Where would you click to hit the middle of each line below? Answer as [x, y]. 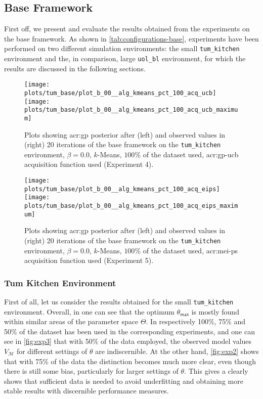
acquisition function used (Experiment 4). [89, 164]
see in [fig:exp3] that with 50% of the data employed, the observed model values [128, 341]
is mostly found [215, 311]
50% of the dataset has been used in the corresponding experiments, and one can [129, 331]
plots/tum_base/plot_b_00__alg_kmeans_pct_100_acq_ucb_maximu [131, 110]
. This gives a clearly [216, 371]
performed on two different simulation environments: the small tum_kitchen [122, 48]
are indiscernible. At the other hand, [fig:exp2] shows [177, 351]
